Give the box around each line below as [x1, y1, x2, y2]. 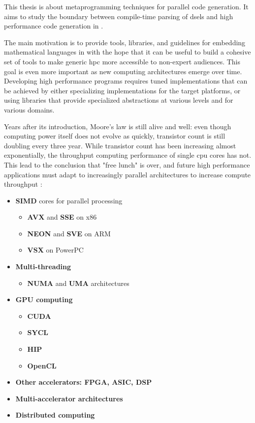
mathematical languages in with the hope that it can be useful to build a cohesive [4, 47, 251, 57]
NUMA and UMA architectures [27, 278, 129, 288]
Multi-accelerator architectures [15, 393, 123, 403]
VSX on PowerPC [27, 245, 84, 255]
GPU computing [15, 294, 73, 305]
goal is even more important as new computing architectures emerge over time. [4, 66, 242, 76]
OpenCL [27, 360, 57, 370]
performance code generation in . [4, 21, 103, 31]
